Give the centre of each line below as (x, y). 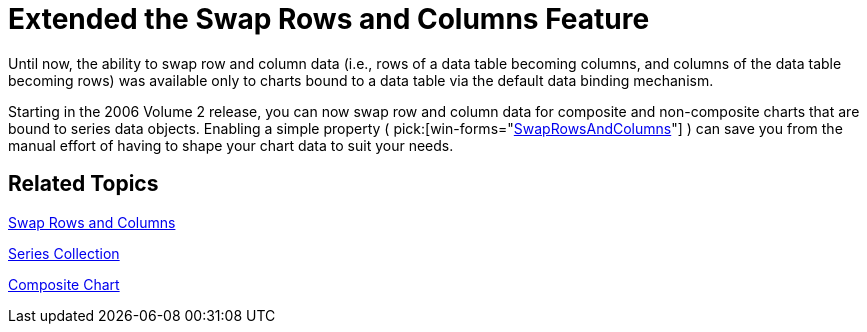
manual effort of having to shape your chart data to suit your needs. (231, 145)
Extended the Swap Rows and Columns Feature (329, 19)
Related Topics (83, 184)
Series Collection (64, 253)
